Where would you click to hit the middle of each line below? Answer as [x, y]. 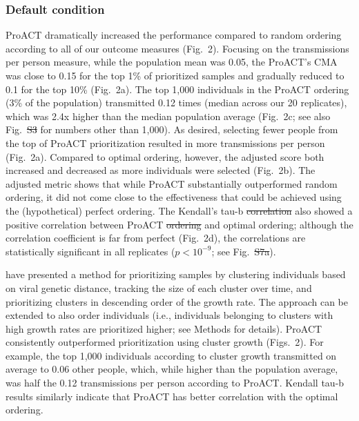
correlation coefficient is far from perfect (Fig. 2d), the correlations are [156, 238]
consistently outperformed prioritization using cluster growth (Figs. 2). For [165, 342]
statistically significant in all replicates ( [90, 251]
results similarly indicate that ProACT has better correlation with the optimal [172, 396]
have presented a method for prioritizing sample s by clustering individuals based [176, 274]
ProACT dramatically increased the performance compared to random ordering [174, 35]
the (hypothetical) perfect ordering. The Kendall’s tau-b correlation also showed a [179, 210]
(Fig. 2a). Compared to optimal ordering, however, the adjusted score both [165, 156]
